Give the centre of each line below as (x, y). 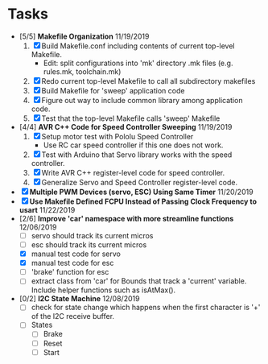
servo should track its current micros (92, 235)
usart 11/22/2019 (47, 209)
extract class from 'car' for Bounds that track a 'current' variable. (139, 281)
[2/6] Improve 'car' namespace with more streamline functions (126, 218)
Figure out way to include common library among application (142, 100)
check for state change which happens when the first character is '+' (146, 308)
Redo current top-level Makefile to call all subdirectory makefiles (148, 81)
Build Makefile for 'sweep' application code (113, 90)
